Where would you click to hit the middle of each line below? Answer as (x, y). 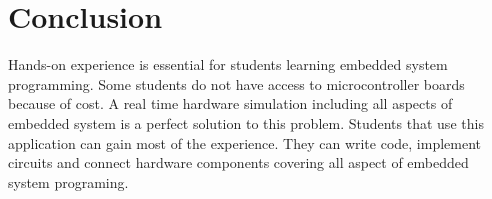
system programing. (68, 181)
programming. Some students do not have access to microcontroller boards (236, 83)
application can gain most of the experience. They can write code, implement (245, 142)
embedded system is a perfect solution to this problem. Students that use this (246, 122)
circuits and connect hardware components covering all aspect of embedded (238, 162)
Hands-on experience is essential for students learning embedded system (228, 64)
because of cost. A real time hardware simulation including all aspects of (230, 103)
